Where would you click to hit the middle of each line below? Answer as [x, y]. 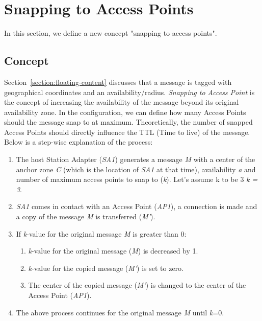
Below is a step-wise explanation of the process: [78, 142]
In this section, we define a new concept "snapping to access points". [111, 33]
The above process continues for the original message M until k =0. [120, 312]
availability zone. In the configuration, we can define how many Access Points [125, 112]
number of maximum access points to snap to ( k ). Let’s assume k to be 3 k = [137, 179]
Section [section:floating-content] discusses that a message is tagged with [118, 82]
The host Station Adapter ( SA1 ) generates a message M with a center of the [136, 159]
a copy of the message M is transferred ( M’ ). [86, 216]
